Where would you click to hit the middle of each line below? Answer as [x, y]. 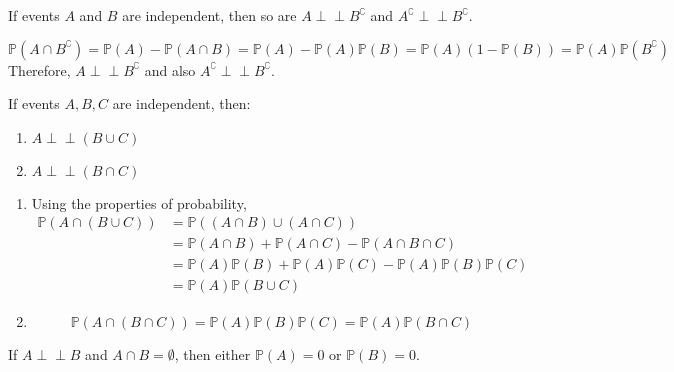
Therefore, [39, 69]
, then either [212, 353]
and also [170, 69]
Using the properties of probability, [139, 202]
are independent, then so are [209, 15]
